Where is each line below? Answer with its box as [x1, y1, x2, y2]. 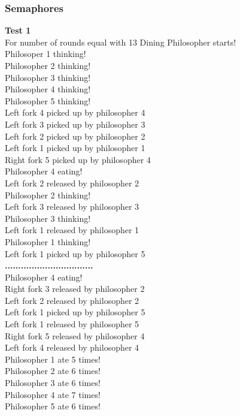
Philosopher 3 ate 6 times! [5, 376, 101, 389]
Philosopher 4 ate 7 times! [5, 388, 101, 400]
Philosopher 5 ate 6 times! [5, 400, 101, 412]
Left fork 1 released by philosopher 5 [5, 318, 139, 330]
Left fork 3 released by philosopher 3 [5, 200, 139, 213]
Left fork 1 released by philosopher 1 [5, 224, 139, 236]
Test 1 [5, 24, 31, 37]
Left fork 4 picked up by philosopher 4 [5, 106, 145, 119]
